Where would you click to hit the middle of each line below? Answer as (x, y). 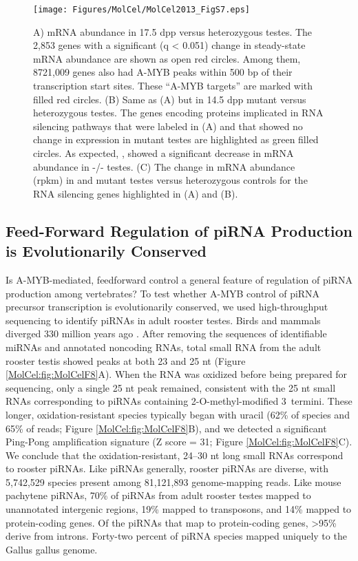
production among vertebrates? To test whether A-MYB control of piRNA (163, 293)
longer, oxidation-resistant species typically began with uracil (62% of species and (178, 414)
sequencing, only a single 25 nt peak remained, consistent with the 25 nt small (171, 387)
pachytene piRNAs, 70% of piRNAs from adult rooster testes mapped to (158, 495)
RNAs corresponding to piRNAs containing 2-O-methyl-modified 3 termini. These (179, 401)
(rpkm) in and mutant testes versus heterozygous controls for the (170, 180)
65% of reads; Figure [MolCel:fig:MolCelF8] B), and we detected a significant (166, 428)
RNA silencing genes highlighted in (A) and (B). (136, 193)
